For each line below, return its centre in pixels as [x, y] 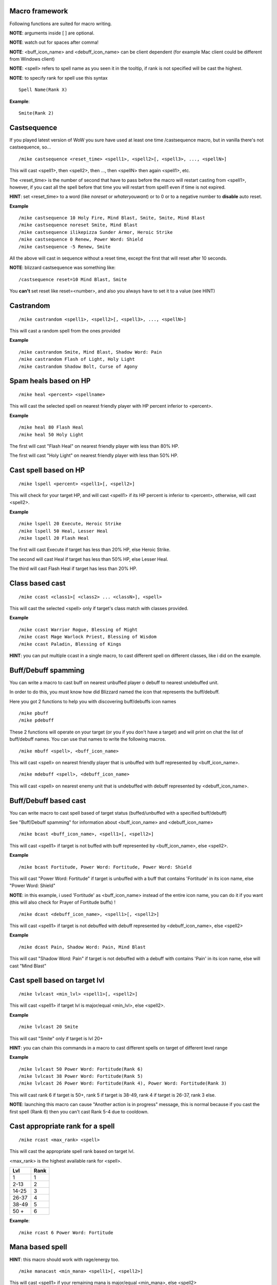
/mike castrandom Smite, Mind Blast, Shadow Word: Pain [90, 352]
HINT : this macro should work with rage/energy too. [65, 1259]
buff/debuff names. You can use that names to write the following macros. [88, 739]
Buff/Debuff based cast [48, 801]
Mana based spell [38, 1247]
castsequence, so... [30, 147]
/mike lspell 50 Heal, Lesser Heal [63, 531]
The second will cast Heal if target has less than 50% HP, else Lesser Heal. [89, 559]
